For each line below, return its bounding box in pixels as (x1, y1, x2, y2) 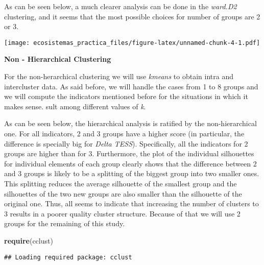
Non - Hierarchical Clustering (4, 54, 111, 64)
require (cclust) (4, 235, 53, 246)
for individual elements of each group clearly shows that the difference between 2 (4, 158, 257, 168)
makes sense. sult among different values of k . (4, 101, 146, 111)
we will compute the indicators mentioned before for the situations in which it (4, 91, 248, 102)
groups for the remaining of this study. (4, 218, 125, 229)
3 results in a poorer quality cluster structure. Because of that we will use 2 (4, 208, 241, 219)
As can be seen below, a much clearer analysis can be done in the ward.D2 (4, 1, 237, 11)
